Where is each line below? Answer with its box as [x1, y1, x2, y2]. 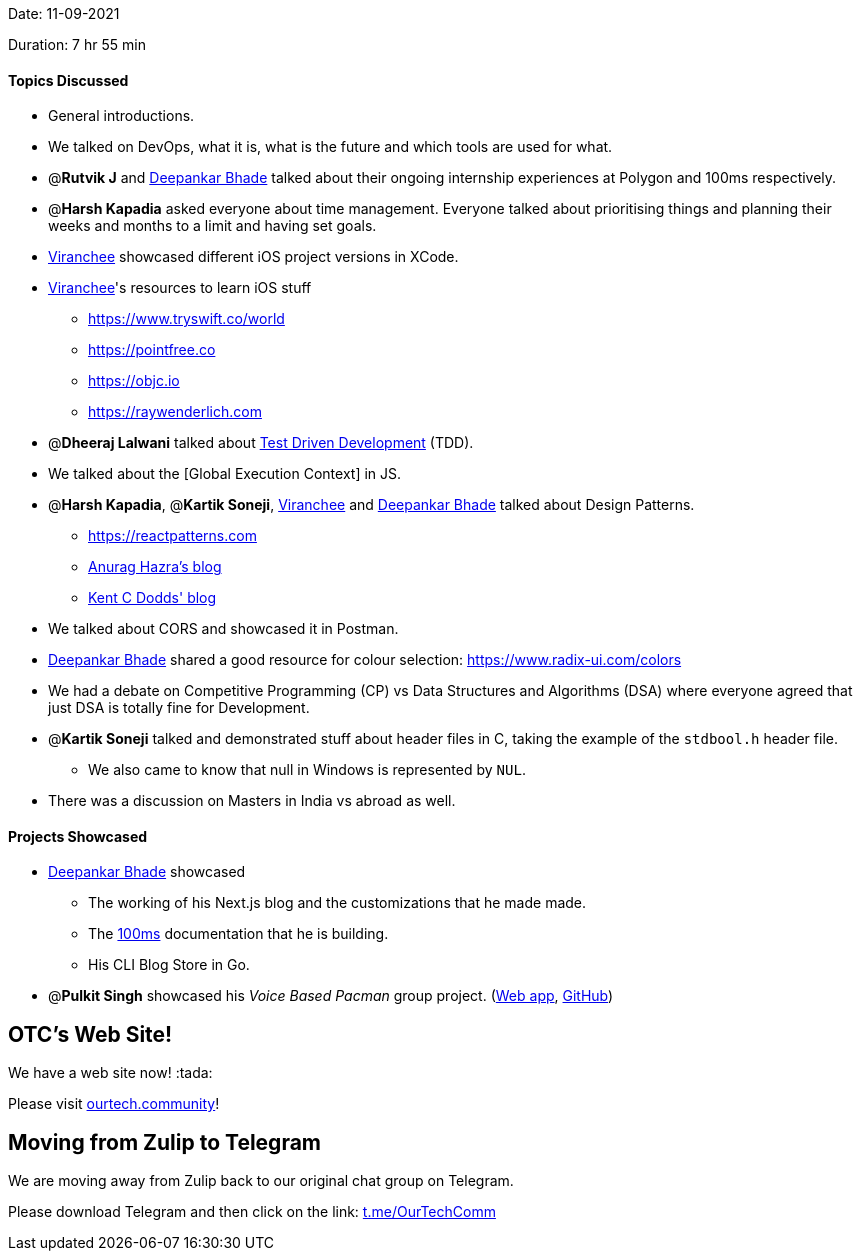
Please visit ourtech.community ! [8, 1095, 220, 1113]
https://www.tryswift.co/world [88, 310, 285, 328]
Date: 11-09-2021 [8, 5, 120, 22]
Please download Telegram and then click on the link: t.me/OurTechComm [8, 1203, 496, 1221]
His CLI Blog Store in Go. [88, 956, 250, 974]
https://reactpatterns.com [88, 527, 257, 545]
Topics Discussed [8, 71, 129, 89]
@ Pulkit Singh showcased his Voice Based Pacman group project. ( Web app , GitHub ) [48, 987, 614, 1005]
